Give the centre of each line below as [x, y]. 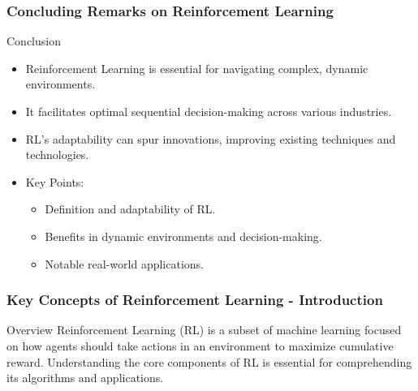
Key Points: [55, 181]
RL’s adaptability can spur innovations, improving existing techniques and [211, 138]
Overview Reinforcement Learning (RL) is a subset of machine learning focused [204, 330]
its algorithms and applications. [85, 378]
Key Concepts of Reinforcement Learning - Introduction [195, 300]
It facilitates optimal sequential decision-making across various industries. [209, 111]
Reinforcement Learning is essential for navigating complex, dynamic [197, 68]
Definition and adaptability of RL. [130, 209]
